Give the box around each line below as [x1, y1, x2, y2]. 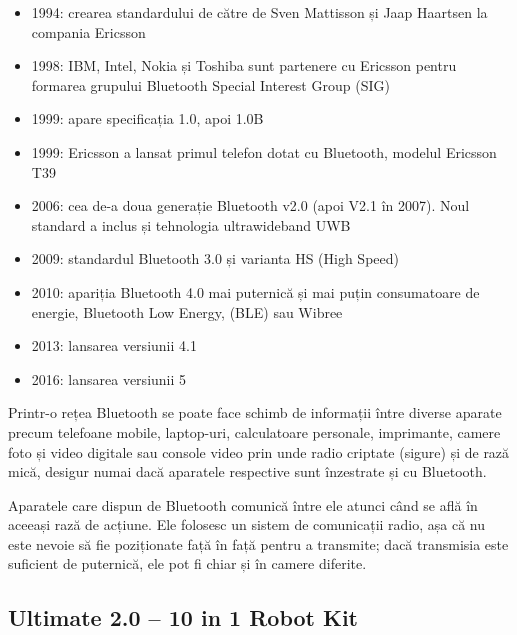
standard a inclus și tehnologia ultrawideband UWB [31, 214, 351, 235]
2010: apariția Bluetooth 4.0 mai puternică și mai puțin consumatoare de [31, 281, 480, 302]
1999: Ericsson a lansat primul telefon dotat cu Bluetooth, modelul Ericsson [31, 141, 497, 162]
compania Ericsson [31, 21, 146, 42]
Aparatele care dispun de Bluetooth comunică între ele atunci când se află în [8, 494, 478, 515]
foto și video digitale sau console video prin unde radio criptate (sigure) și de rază [8, 441, 510, 462]
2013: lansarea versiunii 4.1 [31, 335, 197, 356]
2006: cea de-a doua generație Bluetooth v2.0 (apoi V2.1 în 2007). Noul [31, 195, 470, 216]
